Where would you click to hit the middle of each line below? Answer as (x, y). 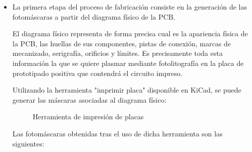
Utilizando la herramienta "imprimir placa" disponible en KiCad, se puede (127, 90)
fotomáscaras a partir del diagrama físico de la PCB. (94, 16)
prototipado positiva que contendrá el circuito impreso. (97, 73)
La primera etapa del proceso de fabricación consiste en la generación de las (130, 7)
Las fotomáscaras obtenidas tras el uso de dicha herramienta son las (117, 133)
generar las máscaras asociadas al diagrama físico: (89, 99)
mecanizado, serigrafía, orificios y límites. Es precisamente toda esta (117, 53)
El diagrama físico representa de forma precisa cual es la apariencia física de (130, 33)
